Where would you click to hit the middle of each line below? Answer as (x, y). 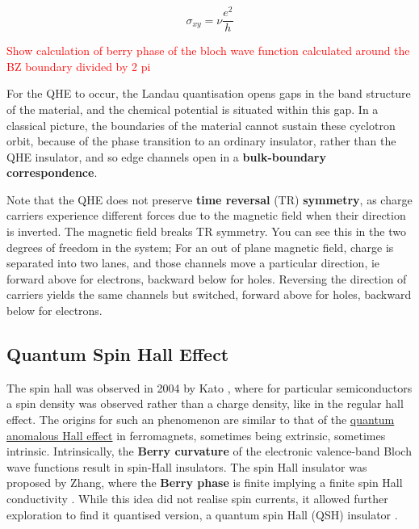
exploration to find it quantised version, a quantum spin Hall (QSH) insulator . (202, 514)
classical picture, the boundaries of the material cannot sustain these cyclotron (201, 125)
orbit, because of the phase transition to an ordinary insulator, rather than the (201, 141)
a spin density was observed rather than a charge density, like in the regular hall (205, 403)
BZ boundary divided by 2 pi (79, 66)
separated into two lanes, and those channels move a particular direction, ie (193, 263)
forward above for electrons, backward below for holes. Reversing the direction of (207, 278)
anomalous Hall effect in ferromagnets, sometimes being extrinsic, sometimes (196, 435)
